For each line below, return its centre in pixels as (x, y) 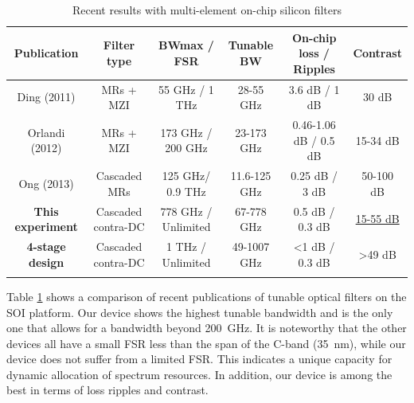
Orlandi (46, 132)
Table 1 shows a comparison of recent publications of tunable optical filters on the (207, 296)
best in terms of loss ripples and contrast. (107, 390)
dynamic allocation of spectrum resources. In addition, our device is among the (199, 374)
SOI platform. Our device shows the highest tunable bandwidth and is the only (200, 312)
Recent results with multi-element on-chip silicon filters (207, 10)
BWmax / (186, 45)
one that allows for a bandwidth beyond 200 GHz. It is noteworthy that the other (207, 328)
